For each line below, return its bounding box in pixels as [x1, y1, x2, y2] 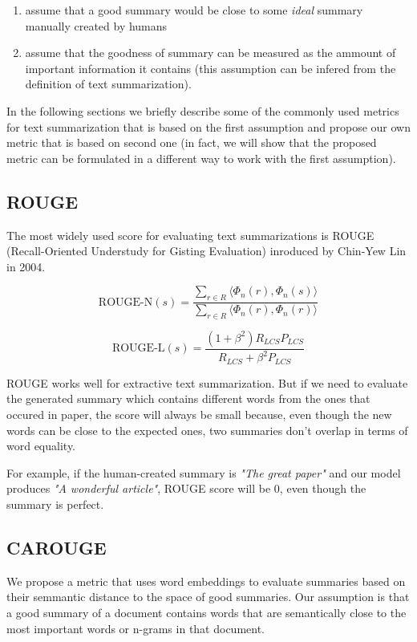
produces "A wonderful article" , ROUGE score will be [6, 480, 271, 497]
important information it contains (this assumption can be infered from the [25, 59, 396, 76]
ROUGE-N [98, 296, 153, 308]
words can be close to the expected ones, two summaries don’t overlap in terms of [6, 421, 408, 438]
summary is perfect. [6, 495, 104, 512]
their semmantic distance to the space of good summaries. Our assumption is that [6, 588, 410, 605]
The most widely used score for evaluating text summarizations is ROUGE [6, 226, 374, 243]
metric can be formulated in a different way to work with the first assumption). [6, 149, 396, 166]
